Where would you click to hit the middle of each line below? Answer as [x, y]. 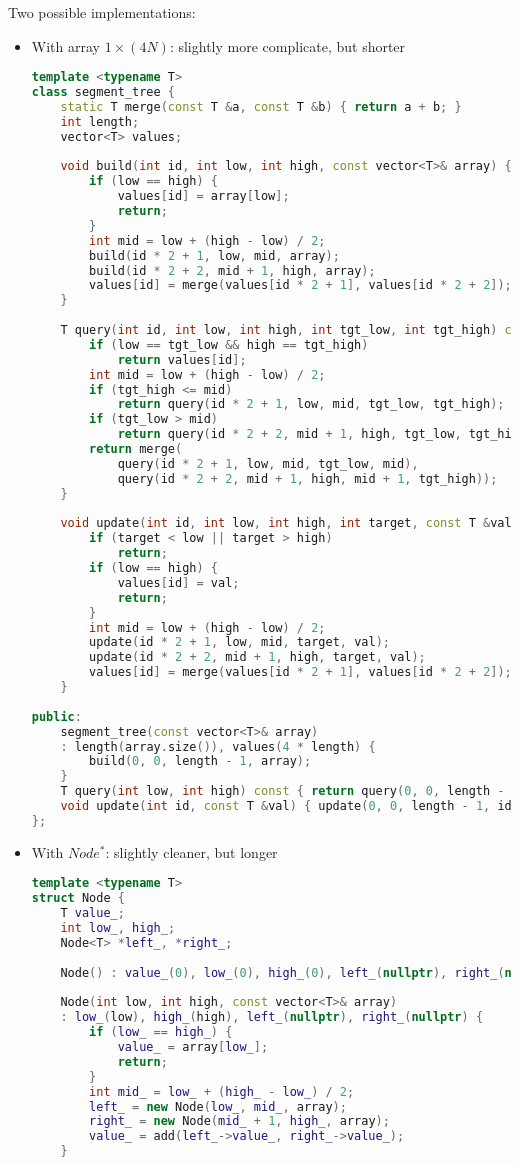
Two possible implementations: [102, 12]
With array [65, 45]
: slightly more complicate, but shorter [287, 45]
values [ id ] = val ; [178, 582]
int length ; [100, 121]
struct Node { [78, 898]
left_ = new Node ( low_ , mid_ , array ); [218, 1106]
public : [56, 716]
